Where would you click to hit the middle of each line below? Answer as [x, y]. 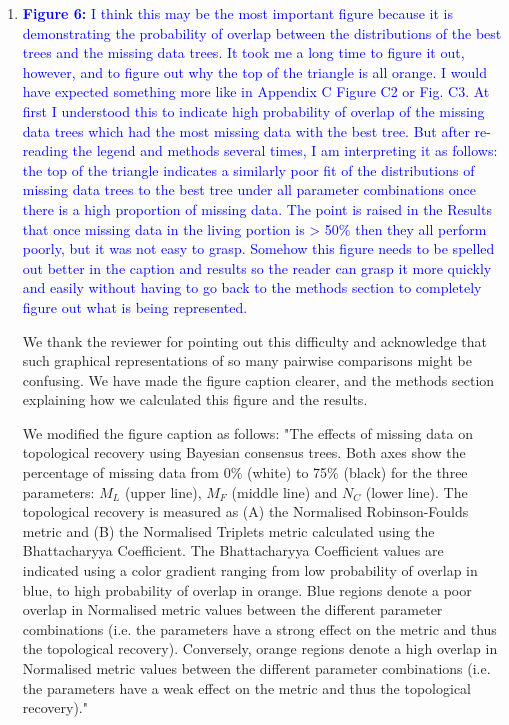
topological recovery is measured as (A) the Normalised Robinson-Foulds [245, 511]
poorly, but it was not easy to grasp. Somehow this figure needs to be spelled [258, 248]
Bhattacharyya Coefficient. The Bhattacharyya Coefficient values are [233, 550]
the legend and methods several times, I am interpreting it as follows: [285, 150]
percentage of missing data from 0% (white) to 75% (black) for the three [245, 472]
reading [45, 150]
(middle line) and [284, 491]
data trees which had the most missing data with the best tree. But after [246, 130]
